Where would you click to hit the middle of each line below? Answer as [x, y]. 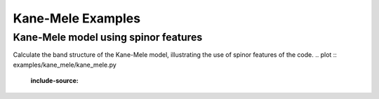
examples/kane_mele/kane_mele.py [65, 65]
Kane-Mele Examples [77, 18]
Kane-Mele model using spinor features [108, 37]
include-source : [54, 81]
